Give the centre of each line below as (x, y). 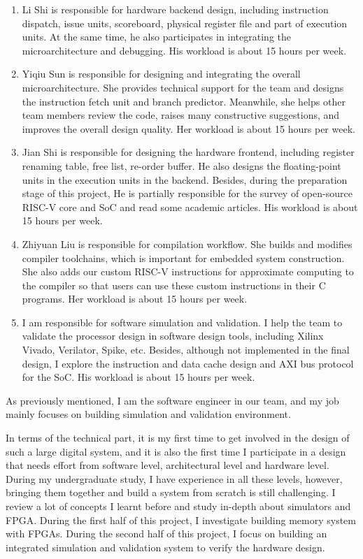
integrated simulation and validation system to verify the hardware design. (165, 547)
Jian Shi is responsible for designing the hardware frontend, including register (188, 152)
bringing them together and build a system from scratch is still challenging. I (171, 492)
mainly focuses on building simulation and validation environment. (148, 414)
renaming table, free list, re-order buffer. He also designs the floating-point (181, 165)
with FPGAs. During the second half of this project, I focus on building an (166, 533)
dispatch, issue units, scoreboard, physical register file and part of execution (185, 23)
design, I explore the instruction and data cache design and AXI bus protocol (188, 363)
